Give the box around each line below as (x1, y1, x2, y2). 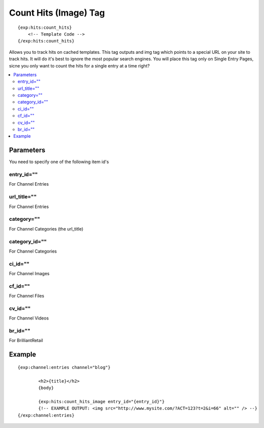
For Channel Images (9, 271, 50, 277)
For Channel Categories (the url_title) (9, 226, 84, 232)
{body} (38, 385, 54, 391)
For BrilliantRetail (9, 338, 44, 343)
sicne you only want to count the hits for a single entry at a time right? (9, 63, 150, 68)
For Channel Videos (9, 315, 49, 321)
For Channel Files (9, 293, 44, 299)
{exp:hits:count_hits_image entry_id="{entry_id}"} (38, 399, 165, 404)
